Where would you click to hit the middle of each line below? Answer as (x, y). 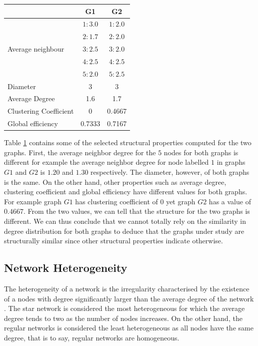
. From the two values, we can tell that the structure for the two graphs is (136, 211)
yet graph (181, 201)
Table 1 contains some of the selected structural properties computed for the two (128, 142)
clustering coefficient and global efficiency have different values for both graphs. (126, 192)
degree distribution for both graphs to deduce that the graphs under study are (124, 231)
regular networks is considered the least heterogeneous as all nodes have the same (129, 328)
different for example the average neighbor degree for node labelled (106, 162)
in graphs (231, 162)
